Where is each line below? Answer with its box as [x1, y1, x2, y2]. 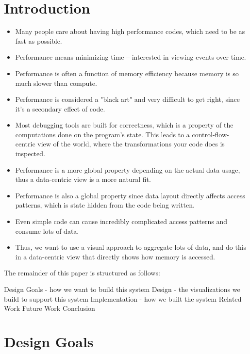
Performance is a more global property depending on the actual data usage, [15, 164, 240, 175]
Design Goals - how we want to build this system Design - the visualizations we [4, 284, 240, 294]
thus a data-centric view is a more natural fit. [15, 174, 151, 184]
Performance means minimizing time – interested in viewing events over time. [15, 52, 246, 62]
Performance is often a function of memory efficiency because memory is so [15, 68, 239, 78]
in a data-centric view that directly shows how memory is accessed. [15, 251, 215, 261]
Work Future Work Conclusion [4, 303, 95, 313]
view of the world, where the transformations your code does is [37, 139, 225, 149]
